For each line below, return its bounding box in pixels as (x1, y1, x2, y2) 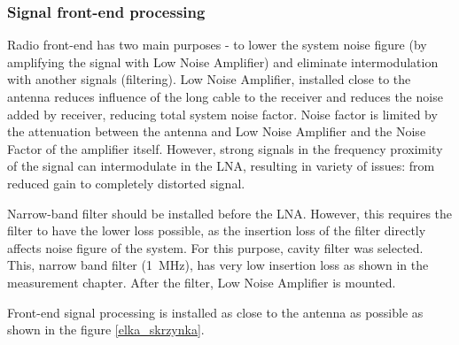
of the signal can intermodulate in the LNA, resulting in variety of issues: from (7, 157, 435, 175)
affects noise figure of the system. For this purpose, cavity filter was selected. (7, 238, 424, 257)
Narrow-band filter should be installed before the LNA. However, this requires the (7, 203, 453, 222)
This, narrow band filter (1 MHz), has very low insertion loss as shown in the (7, 256, 429, 274)
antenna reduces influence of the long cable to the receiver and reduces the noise (7, 88, 443, 105)
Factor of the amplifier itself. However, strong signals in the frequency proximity (7, 139, 443, 157)
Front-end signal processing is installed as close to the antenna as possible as (7, 303, 424, 321)
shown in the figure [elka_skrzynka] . (7, 320, 205, 339)
